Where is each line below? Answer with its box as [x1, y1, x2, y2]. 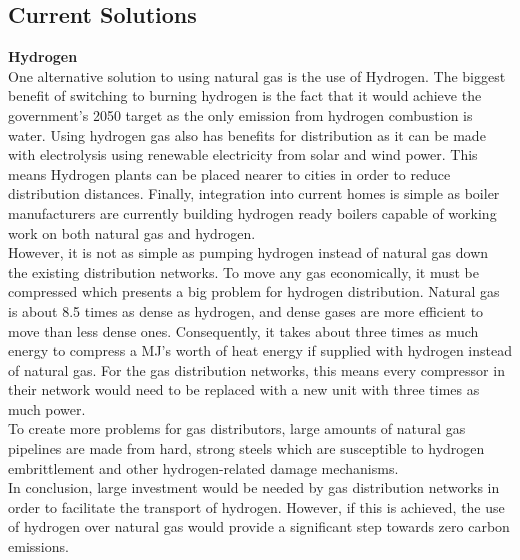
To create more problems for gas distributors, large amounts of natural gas [8, 418, 466, 439]
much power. [8, 398, 86, 419]
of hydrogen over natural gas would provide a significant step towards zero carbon [8, 516, 510, 537]
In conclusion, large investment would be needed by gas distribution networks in [8, 477, 500, 498]
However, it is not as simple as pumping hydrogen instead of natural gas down [8, 242, 489, 263]
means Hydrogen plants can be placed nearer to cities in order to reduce [8, 163, 451, 184]
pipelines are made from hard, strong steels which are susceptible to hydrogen [8, 438, 485, 459]
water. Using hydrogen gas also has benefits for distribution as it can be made [8, 124, 486, 145]
